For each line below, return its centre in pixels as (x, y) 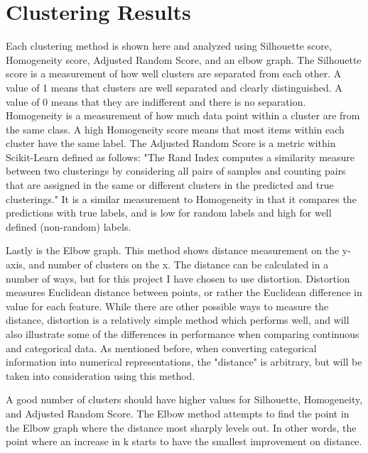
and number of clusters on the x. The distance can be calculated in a (179, 264)
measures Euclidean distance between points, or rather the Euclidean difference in (184, 292)
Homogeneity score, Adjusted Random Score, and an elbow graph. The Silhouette (184, 59)
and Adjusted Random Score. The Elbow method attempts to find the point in (178, 413)
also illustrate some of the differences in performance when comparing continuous (183, 334)
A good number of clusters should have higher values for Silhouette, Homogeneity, (184, 399)
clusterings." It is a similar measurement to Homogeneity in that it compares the (181, 198)
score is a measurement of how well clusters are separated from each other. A (174, 73)
